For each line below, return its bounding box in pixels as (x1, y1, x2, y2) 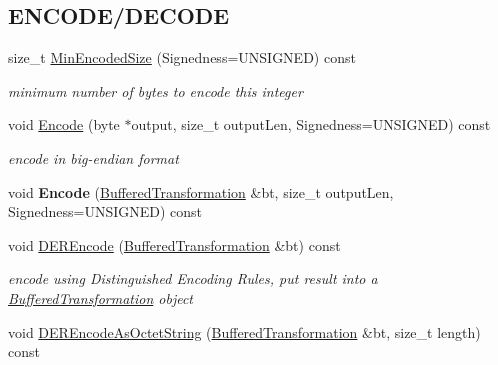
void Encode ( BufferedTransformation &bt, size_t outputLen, (8, 181, 394, 202)
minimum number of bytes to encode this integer (8, 80, 303, 101)
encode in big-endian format (8, 147, 179, 168)
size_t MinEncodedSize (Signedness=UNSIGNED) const (8, 47, 356, 68)
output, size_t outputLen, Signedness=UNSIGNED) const (131, 114, 491, 135)
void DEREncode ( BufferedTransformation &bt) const (8, 234, 341, 255)
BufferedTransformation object (8, 287, 194, 308)
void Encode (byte (8, 114, 120, 135)
